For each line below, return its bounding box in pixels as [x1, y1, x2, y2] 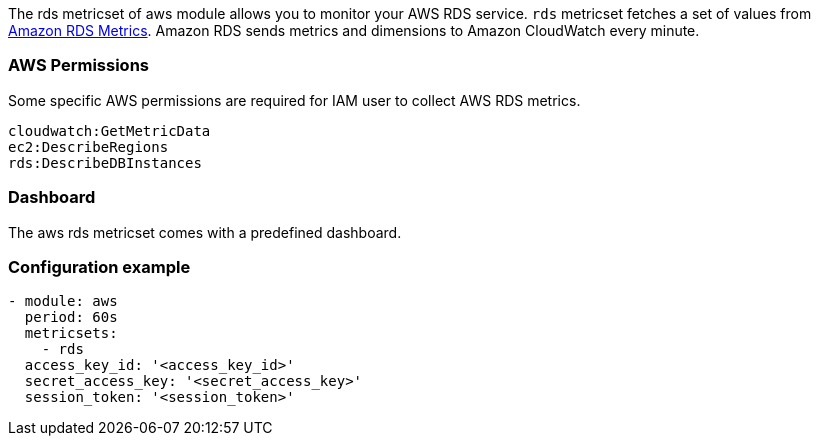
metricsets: [24, 325, 118, 342]
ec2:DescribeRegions [8, 138, 169, 155]
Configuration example [8, 256, 191, 277]
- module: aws [8, 293, 118, 310]
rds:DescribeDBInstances [8, 154, 202, 171]
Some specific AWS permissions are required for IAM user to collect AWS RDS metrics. [8, 91, 581, 109]
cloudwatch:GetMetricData [8, 122, 211, 139]
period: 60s [24, 309, 118, 326]
